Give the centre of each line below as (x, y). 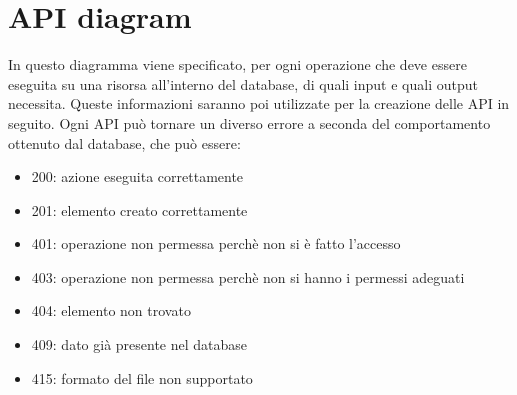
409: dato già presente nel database (139, 344)
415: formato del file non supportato (142, 377)
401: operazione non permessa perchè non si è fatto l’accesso (216, 243)
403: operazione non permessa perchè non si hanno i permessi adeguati (248, 276)
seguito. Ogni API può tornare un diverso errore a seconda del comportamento (249, 122)
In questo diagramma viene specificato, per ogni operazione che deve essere (237, 64)
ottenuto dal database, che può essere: (124, 142)
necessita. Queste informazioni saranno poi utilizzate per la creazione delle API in (259, 103)
